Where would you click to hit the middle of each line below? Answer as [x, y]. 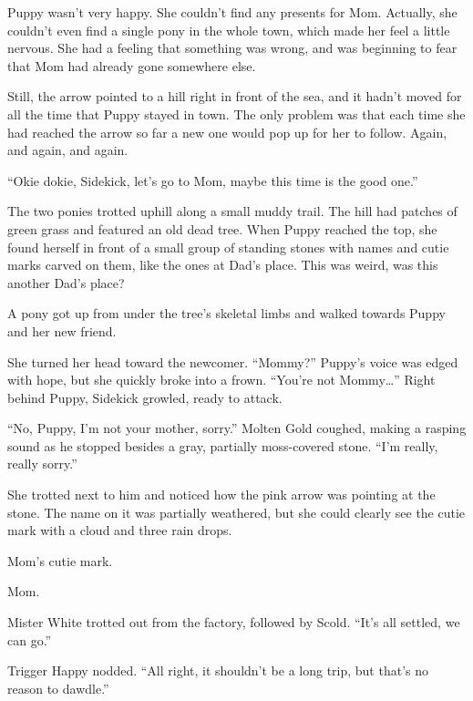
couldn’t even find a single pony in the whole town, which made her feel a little [229, 30]
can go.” [30, 639]
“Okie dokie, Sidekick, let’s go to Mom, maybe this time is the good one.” [213, 180]
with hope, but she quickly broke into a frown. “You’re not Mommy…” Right [221, 380]
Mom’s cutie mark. [60, 560]
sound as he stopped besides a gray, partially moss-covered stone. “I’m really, [223, 445]
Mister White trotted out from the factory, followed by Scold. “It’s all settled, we [234, 622]
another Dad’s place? [66, 282]
